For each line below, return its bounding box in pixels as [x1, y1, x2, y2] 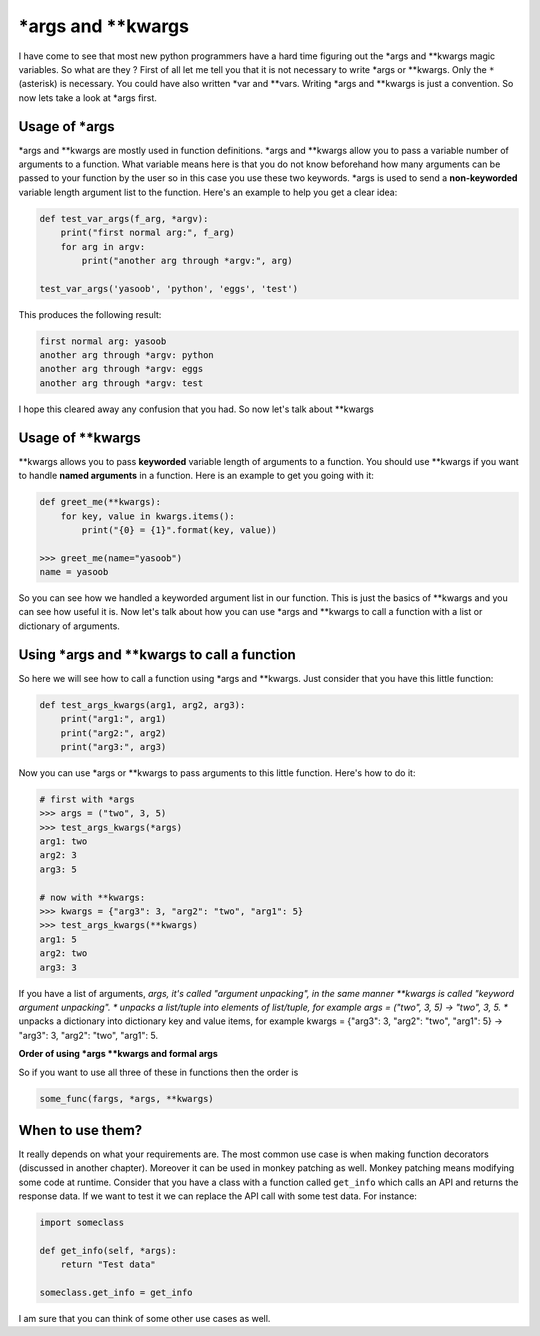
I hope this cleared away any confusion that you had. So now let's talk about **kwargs [18, 403, 374, 415]
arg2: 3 [39, 850, 77, 861]
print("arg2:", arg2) [60, 727, 167, 739]
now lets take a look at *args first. [18, 91, 157, 104]
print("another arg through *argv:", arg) [81, 255, 294, 266]
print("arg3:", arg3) [60, 741, 167, 752]
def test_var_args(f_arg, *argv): [39, 213, 209, 224]
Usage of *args [18, 118, 115, 135]
